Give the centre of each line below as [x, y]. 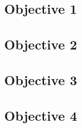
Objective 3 [41, 79]
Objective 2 [41, 44]
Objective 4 [41, 115]
